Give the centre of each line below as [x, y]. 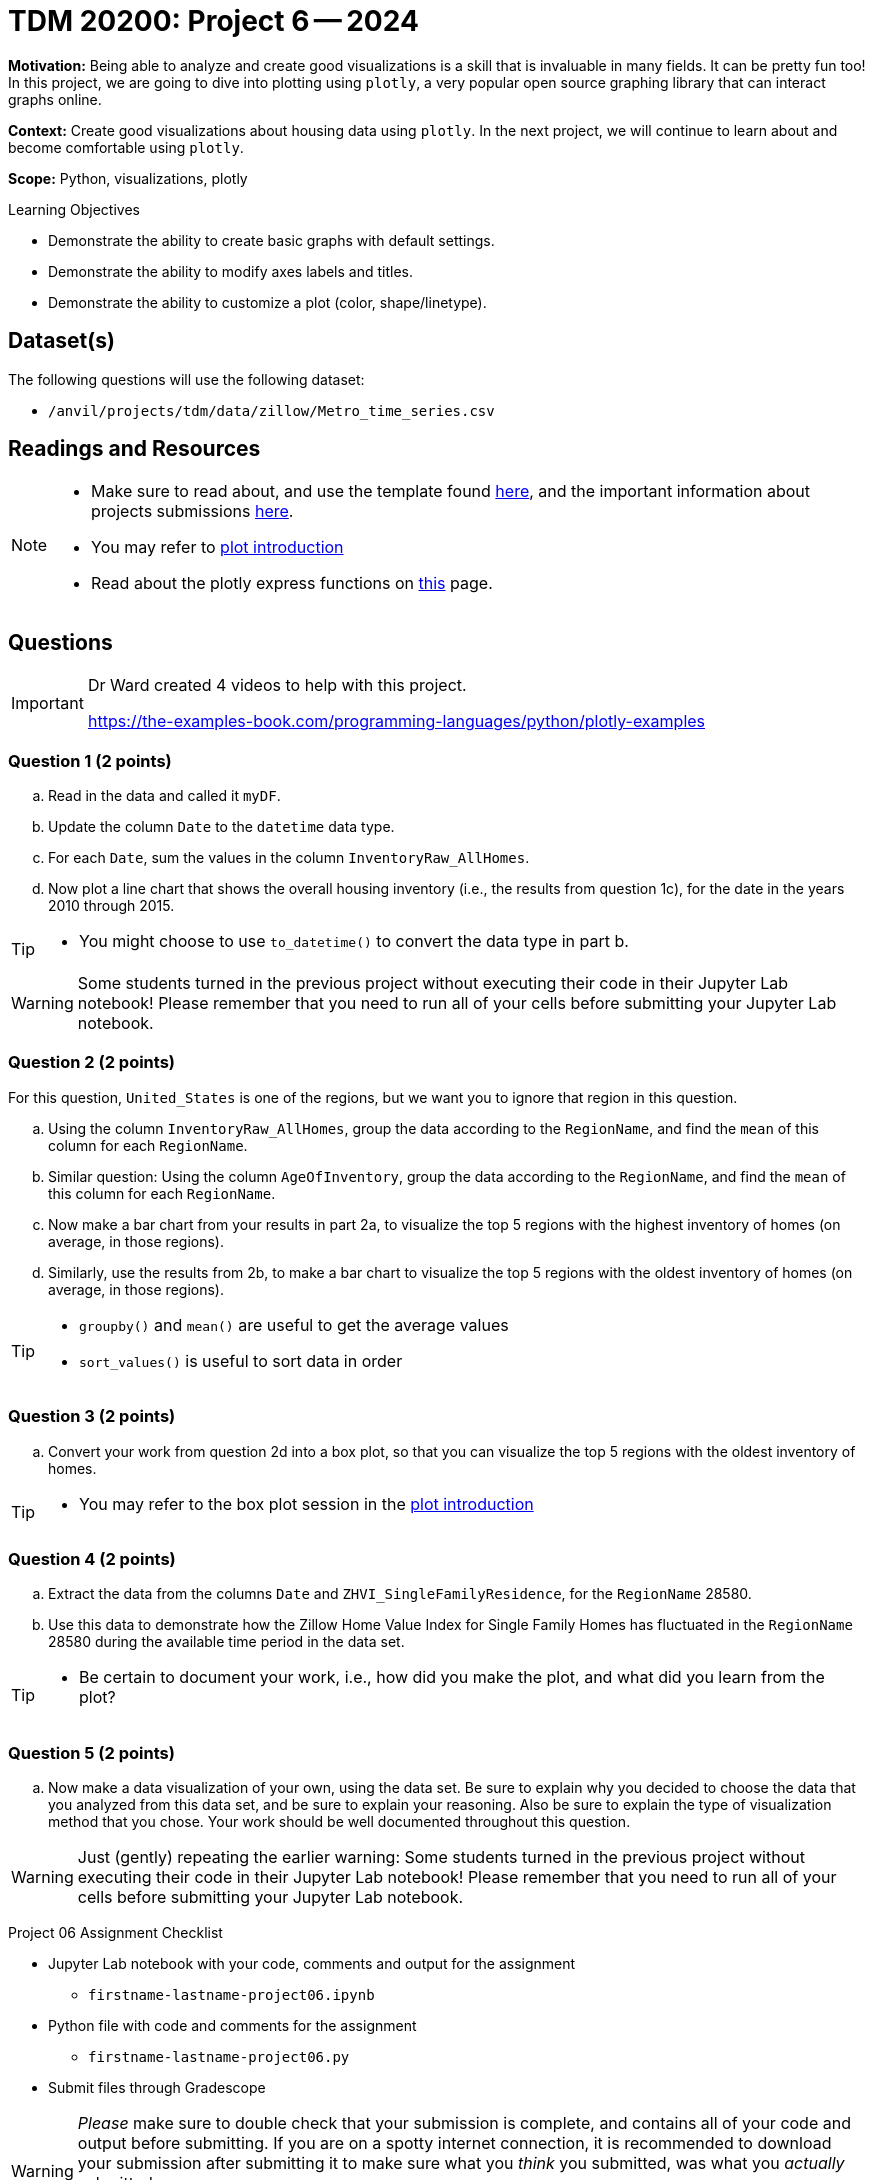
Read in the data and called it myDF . [164, 796]
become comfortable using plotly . [126, 147]
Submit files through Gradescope [157, 2088]
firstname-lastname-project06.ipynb [231, 1995]
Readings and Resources [134, 449]
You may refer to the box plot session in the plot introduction [306, 1503]
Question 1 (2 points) [90, 760]
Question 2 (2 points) [92, 1062]
